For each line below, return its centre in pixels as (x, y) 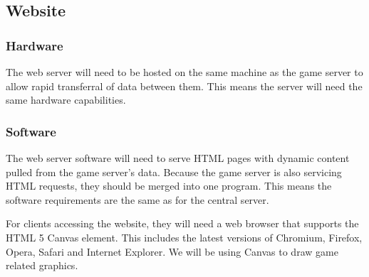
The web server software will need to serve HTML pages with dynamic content (178, 158)
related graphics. (42, 265)
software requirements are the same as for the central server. (137, 199)
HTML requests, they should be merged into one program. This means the (169, 186)
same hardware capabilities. (66, 100)
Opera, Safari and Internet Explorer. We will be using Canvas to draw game (172, 251)
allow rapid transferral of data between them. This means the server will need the (184, 86)
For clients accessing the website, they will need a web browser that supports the (182, 223)
